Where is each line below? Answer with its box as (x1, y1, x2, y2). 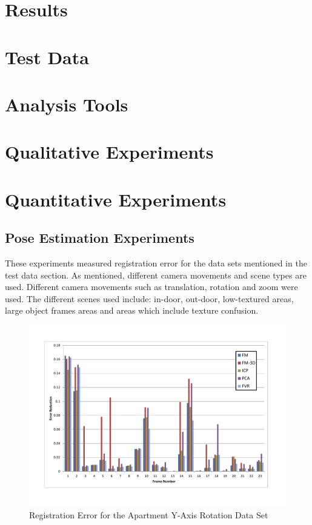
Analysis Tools (5, 91, 128, 116)
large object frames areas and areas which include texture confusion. (5, 304, 259, 317)
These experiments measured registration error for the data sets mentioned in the (5, 257, 307, 269)
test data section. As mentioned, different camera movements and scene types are (5, 268, 307, 281)
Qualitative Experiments (5, 139, 214, 164)
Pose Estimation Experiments (5, 228, 194, 247)
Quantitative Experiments (5, 187, 227, 211)
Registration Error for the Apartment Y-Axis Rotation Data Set (29, 509, 268, 521)
